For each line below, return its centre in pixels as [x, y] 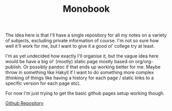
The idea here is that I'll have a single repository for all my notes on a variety [86, 35]
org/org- [144, 62]
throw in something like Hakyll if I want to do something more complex [80, 72]
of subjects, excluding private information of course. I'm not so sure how [82, 41]
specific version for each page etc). [43, 83]
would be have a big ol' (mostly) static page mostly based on [70, 62]
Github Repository [24, 103]
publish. [14, 67]
